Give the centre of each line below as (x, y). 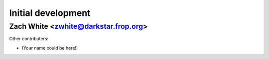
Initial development (50, 13)
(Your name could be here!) (50, 48)
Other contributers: (29, 39)
